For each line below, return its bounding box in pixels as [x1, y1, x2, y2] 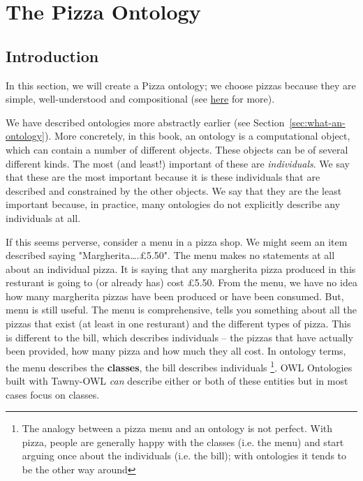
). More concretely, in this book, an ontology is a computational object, [45, 128, 350, 143]
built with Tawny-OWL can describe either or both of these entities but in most [6, 373, 348, 388]
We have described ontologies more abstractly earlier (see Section [6, 114, 285, 129]
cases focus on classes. [6, 387, 100, 401]
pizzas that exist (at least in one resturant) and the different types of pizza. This [6, 316, 351, 331]
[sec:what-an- [289, 114, 346, 129]
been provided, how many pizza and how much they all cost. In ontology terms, [6, 343, 346, 358]
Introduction [6, 45, 99, 66]
